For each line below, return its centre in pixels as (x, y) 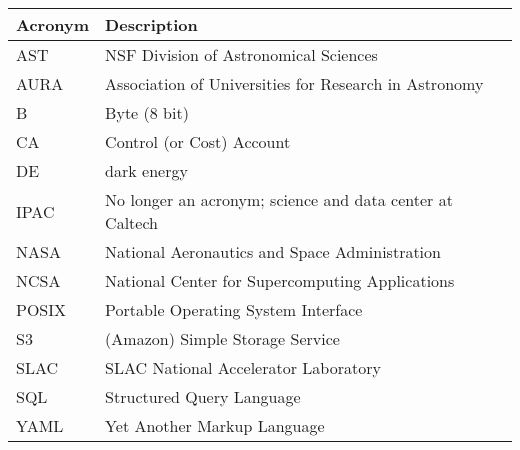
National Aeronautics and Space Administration (273, 251)
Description (151, 24)
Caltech (131, 222)
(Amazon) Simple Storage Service (222, 338)
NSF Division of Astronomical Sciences (241, 54)
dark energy (146, 170)
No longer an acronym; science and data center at (279, 199)
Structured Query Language (203, 396)
